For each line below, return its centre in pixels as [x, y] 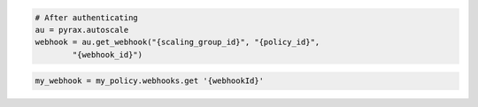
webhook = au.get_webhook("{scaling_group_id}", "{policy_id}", [177, 42]
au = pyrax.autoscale [82, 30]
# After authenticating [87, 17]
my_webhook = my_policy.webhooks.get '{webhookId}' [150, 81]
